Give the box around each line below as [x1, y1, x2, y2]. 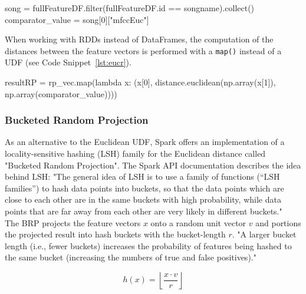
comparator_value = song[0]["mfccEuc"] [5, 13, 149, 25]
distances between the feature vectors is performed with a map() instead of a [5, 44, 282, 57]
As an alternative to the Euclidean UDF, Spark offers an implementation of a [5, 136, 285, 148]
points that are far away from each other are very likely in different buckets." [5, 205, 282, 217]
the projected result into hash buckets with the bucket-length [5, 228, 226, 240]
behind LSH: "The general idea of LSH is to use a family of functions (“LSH [5, 170, 280, 183]
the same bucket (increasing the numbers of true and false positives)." [5, 251, 256, 263]
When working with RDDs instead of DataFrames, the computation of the [5, 33, 274, 45]
